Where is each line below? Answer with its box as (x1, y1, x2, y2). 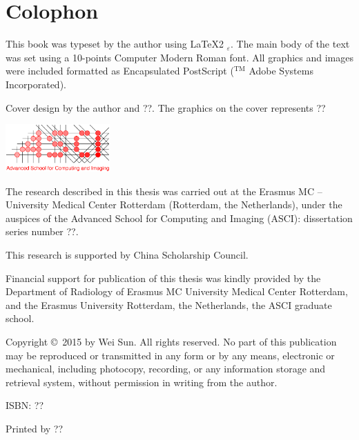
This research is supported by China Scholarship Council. (6, 247, 249, 261)
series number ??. (6, 224, 79, 239)
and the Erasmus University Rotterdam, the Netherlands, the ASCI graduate (6, 297, 332, 312)
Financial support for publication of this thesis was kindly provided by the (6, 270, 321, 285)
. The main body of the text (230, 37, 350, 51)
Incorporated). (6, 77, 66, 91)
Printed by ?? (6, 421, 64, 435)
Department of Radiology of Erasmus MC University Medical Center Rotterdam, (6, 284, 348, 299)
